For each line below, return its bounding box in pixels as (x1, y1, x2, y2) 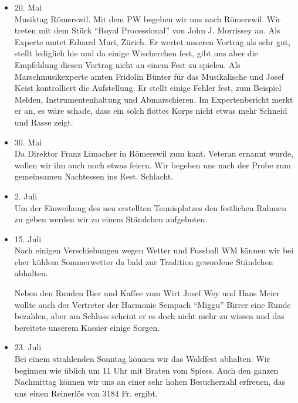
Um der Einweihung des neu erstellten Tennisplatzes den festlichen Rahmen (14, 201, 287, 214)
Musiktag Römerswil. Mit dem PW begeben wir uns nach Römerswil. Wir (14, 12, 281, 25)
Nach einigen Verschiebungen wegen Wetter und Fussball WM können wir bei (14, 244, 294, 256)
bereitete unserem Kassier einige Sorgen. (14, 321, 160, 333)
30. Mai (14, 136, 42, 148)
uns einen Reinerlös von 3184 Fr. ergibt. (14, 387, 158, 399)
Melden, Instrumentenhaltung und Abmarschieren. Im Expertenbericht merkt (14, 93, 293, 105)
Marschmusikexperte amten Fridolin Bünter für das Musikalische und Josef (14, 70, 284, 82)
